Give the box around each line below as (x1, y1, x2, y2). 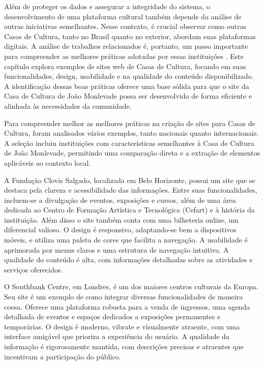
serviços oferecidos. (4, 264, 63, 275)
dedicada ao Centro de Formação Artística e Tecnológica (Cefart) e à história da (4, 204, 255, 215)
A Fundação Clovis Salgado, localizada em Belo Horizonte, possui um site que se (4, 174, 255, 185)
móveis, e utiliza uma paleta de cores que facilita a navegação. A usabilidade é (4, 234, 248, 245)
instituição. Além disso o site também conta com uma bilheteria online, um (4, 214, 239, 225)
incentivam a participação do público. (4, 351, 121, 361)
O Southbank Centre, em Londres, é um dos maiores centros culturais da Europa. (4, 281, 258, 292)
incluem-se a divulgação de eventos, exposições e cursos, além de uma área (4, 194, 236, 205)
